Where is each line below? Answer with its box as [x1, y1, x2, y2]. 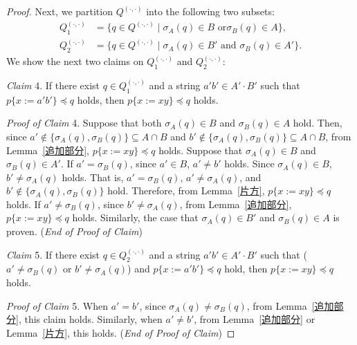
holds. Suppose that [158, 142, 243, 157]
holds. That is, [62, 169, 124, 184]
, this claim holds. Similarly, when [18, 312, 163, 326]
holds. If [6, 196, 41, 211]
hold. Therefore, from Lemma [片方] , [107, 183, 265, 198]
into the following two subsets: [146, 4, 275, 18]
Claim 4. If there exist [6, 77, 100, 92]
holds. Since [224, 156, 275, 171]
